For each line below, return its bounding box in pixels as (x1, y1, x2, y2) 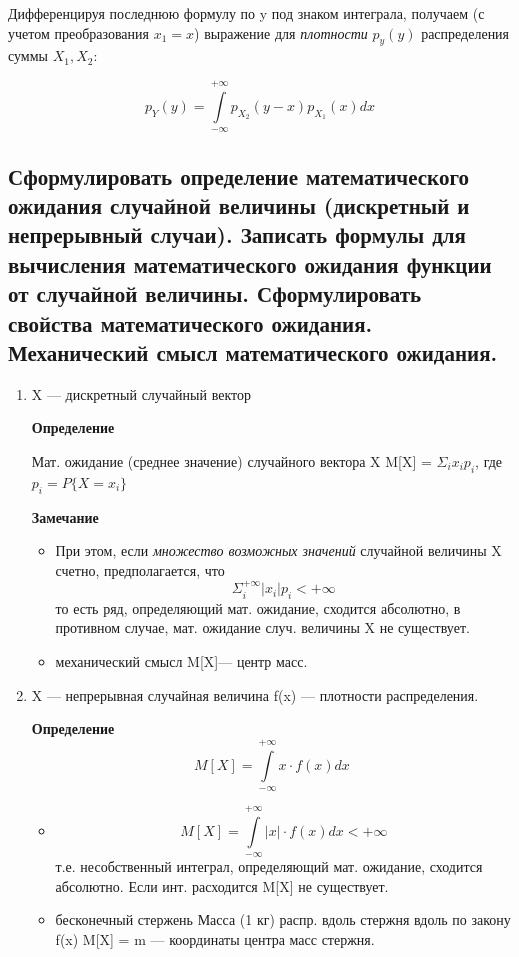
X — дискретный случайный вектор (31, 383, 251, 404)
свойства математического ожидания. (8, 307, 373, 338)
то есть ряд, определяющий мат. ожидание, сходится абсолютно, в (55, 597, 461, 618)
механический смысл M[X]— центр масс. (55, 651, 308, 672)
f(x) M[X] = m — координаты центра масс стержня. (55, 929, 375, 950)
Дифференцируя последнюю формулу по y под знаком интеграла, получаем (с (8, 3, 485, 23)
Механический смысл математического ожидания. (8, 336, 498, 367)
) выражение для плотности (194, 22, 368, 43)
